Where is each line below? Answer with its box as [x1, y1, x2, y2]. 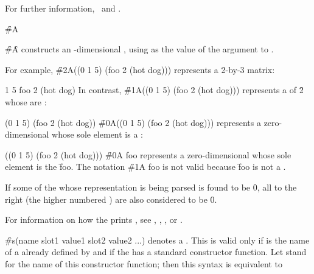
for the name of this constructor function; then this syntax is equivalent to [5, 257, 282, 270]
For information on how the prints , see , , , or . [5, 213, 183, 226]
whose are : [5, 95, 47, 108]
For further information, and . [5, 2, 121, 14]
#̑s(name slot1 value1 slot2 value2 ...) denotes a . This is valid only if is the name [5, 233, 310, 246]
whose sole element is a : [52, 128, 143, 141]
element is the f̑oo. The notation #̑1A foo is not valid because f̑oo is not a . [5, 160, 286, 173]
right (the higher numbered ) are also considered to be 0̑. [5, 192, 217, 205]
